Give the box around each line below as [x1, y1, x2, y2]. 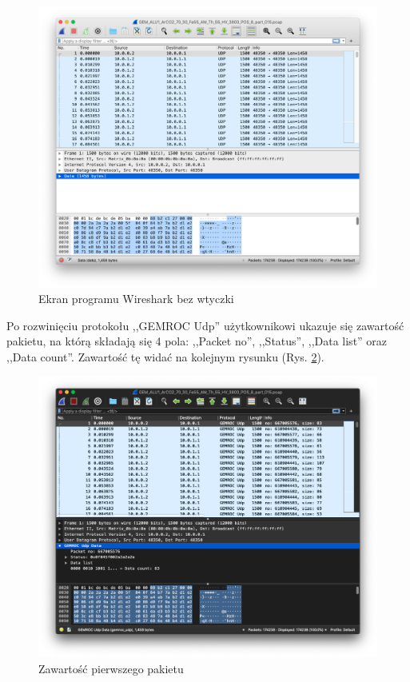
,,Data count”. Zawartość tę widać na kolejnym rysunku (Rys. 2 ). [6, 348, 324, 365]
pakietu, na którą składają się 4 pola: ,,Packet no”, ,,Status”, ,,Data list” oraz [6, 333, 388, 349]
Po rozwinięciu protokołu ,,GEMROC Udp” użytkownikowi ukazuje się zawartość [6, 317, 404, 333]
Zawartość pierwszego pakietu [38, 660, 184, 676]
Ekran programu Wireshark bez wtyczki [38, 290, 234, 307]
